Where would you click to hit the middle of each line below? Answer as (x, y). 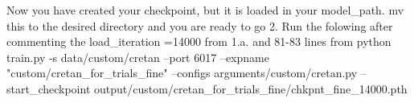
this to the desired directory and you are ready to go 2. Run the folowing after (200, 25)
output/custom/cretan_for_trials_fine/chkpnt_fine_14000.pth (251, 88)
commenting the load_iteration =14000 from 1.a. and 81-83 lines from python (199, 41)
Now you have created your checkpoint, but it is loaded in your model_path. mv (205, 10)
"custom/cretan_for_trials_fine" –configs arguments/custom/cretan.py (182, 73)
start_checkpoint (49, 88)
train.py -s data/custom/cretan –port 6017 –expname (138, 57)
